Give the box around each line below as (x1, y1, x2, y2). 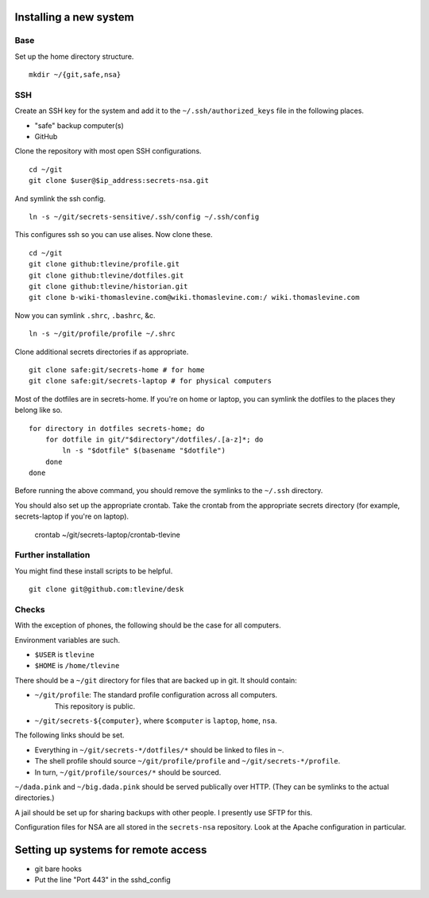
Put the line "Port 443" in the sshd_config (34, 875, 171, 884)
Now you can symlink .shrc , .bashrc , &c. (14, 310, 156, 320)
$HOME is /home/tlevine (34, 661, 120, 671)
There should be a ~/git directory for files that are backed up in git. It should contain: (14, 675, 297, 685)
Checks (14, 604, 45, 615)
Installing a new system (14, 10, 134, 24)
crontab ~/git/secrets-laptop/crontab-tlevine (34, 530, 180, 539)
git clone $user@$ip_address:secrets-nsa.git (29, 176, 210, 185)
